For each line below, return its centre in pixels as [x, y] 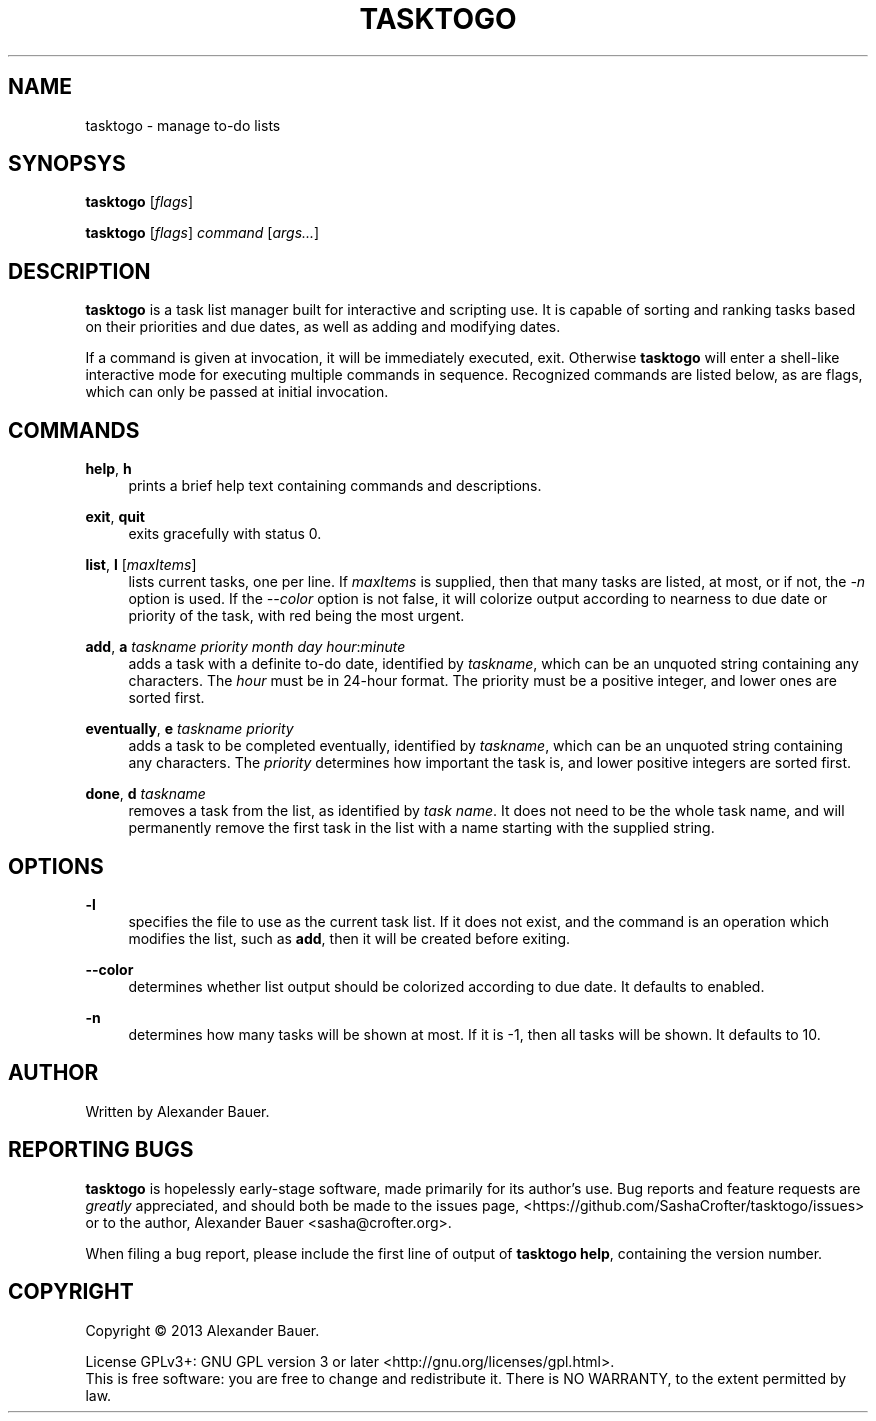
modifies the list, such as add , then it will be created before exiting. [349, 938]
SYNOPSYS [67, 164]
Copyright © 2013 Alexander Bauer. [202, 1330]
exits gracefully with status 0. [225, 534]
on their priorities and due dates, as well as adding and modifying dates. [323, 327]
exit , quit [115, 517]
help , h [108, 469]
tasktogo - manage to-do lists [183, 125]
